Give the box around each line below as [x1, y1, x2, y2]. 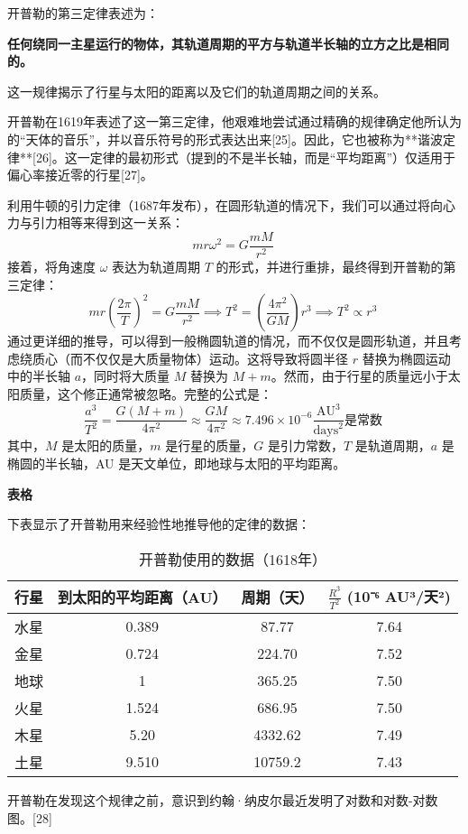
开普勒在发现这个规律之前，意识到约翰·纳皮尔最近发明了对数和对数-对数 [7, 790, 438, 809]
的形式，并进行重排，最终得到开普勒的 [216, 257, 444, 275]
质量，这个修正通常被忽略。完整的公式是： [19, 384, 272, 403]
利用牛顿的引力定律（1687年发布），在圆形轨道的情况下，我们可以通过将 [7, 195, 430, 214]
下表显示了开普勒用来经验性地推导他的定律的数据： [7, 514, 310, 533]
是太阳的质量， [61, 436, 151, 455]
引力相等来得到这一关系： [32, 213, 184, 232]
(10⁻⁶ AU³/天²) [346, 585, 451, 607]
